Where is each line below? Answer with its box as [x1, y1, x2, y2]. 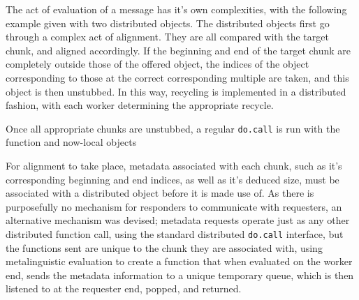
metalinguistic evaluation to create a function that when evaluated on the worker [6, 254, 353, 269]
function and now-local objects [6, 135, 137, 149]
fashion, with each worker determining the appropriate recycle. [6, 98, 274, 112]
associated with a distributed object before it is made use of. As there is [6, 186, 314, 200]
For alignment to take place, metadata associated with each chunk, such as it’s [6, 158, 342, 172]
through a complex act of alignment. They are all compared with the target [6, 29, 329, 44]
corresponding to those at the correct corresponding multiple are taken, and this [6, 70, 349, 84]
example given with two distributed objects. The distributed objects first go [6, 15, 330, 30]
